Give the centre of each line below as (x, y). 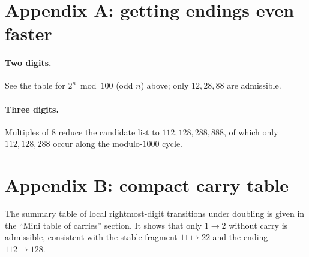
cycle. (172, 143)
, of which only (251, 131)
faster (28, 33)
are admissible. (254, 85)
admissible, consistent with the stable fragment (91, 237)
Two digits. (28, 63)
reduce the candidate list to (109, 131)
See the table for (35, 85)
